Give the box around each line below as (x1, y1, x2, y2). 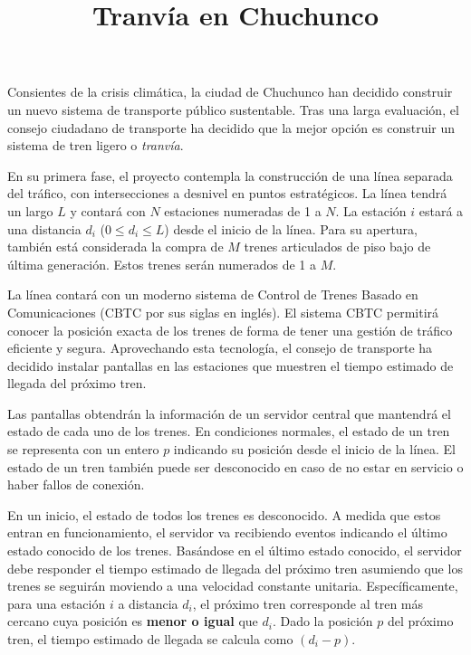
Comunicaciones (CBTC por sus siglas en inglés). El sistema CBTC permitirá (7, 302, 439, 321)
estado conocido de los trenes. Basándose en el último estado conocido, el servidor (7, 541, 462, 560)
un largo (7, 201, 53, 220)
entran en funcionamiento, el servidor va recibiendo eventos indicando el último (7, 523, 447, 542)
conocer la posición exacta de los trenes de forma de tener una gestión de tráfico (7, 320, 453, 339)
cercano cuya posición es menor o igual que (7, 612, 258, 631)
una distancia (7, 219, 82, 238)
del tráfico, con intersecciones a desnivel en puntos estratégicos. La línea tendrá (7, 184, 447, 203)
